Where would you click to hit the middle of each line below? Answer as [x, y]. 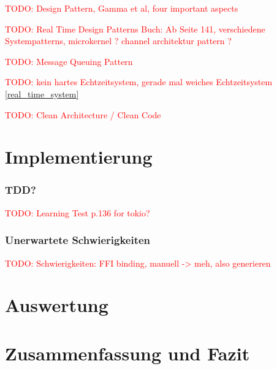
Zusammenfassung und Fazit [127, 353]
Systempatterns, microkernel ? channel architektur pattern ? [118, 41]
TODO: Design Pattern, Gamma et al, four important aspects [122, 8]
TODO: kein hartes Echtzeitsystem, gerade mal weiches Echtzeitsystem [139, 82]
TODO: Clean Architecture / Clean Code [83, 114]
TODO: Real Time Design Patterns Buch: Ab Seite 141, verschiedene [135, 29]
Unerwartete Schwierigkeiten [78, 240]
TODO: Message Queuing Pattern [69, 61]
